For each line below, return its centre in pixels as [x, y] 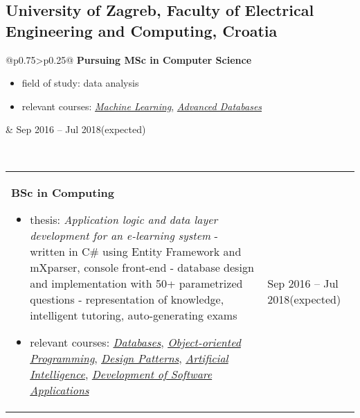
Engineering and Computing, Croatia [142, 30]
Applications [60, 390]
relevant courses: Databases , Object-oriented [135, 342]
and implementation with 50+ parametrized [136, 283]
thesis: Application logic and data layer [124, 219]
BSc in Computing [63, 192]
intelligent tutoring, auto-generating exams [134, 315]
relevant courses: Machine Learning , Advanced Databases [142, 106]
